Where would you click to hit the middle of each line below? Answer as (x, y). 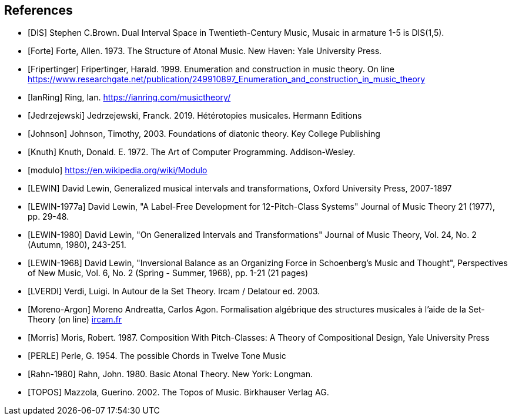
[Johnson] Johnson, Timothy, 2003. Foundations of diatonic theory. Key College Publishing (204, 134)
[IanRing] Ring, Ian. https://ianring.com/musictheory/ (129, 98)
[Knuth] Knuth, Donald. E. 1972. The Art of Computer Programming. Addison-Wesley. (192, 152)
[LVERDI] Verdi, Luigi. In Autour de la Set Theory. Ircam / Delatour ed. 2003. (174, 291)
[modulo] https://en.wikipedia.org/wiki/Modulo (118, 170)
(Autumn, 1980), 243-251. (77, 245)
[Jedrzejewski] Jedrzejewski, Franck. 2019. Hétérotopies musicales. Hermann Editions (195, 116)
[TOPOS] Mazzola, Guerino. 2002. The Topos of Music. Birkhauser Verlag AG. (178, 392)
